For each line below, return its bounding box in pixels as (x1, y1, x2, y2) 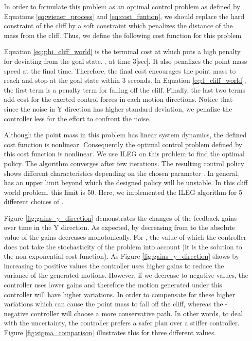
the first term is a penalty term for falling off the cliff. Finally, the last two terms (4, 84, 246, 95)
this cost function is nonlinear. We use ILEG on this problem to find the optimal (4, 149, 245, 159)
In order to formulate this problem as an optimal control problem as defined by (4, 1, 240, 11)
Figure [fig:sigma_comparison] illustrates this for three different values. (4, 327, 216, 337)
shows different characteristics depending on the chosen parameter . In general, (4, 168, 239, 178)
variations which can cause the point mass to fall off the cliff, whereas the (4, 299, 223, 309)
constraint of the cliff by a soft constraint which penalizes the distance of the (4, 20, 233, 31)
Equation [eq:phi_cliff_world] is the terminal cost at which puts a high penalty (4, 46, 241, 57)
